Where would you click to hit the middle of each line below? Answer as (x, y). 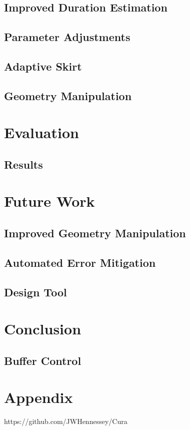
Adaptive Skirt (43, 66)
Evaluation (41, 132)
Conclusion (43, 329)
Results (23, 164)
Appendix (38, 397)
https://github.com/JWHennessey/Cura (66, 421)
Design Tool (35, 292)
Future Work (49, 201)
